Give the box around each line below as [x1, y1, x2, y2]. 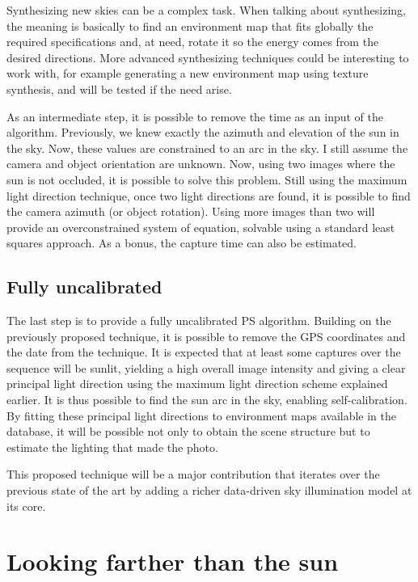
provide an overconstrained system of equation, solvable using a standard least [6, 218, 395, 235]
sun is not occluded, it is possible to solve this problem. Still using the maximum [6, 171, 407, 188]
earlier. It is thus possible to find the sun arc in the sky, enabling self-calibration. [6, 391, 407, 408]
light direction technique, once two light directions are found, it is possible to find [6, 187, 411, 204]
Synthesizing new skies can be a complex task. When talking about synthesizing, [6, 2, 406, 18]
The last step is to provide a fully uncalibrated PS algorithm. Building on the [6, 312, 391, 329]
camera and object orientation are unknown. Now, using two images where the [6, 155, 395, 172]
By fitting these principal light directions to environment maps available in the [6, 407, 397, 424]
